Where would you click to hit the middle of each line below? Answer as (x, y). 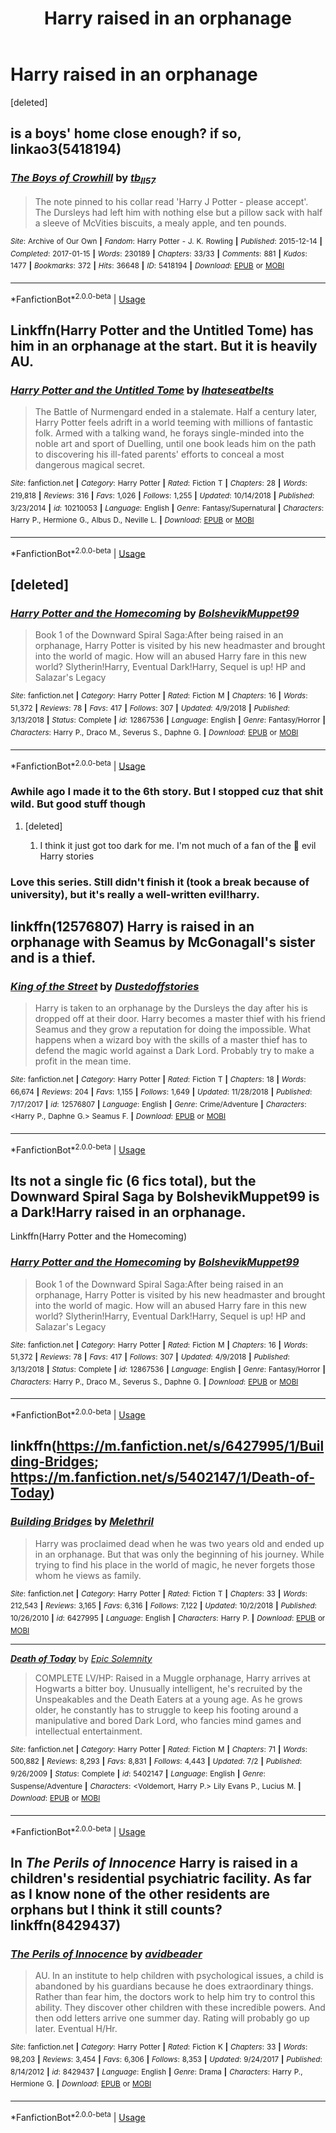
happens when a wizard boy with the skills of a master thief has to (171, 1040)
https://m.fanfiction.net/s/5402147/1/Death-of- (163, 1477)
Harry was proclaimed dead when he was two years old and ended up (179, 1543)
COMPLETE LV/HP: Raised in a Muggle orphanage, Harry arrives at (172, 1678)
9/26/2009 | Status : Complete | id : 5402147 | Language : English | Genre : (138, 1774)
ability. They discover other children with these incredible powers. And (180, 2008)
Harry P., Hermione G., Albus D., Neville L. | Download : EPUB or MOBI (132, 520)
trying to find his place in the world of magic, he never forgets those (175, 1564)
